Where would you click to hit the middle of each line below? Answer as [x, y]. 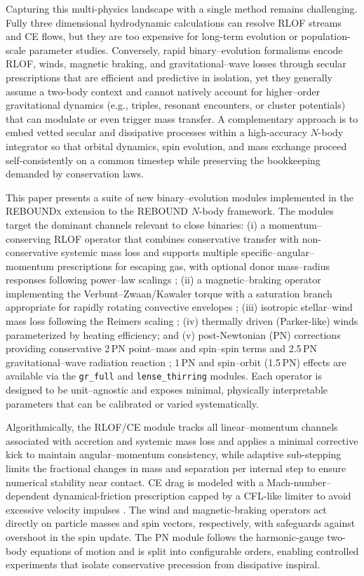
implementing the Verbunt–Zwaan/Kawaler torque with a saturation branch [169, 293]
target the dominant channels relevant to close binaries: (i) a [136, 224]
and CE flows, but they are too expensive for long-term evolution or [152, 36]
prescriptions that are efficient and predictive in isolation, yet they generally [169, 77]
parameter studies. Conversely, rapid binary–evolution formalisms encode [186, 49]
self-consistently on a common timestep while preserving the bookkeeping [163, 160]
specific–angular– [277, 252]
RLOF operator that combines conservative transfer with [176, 238]
